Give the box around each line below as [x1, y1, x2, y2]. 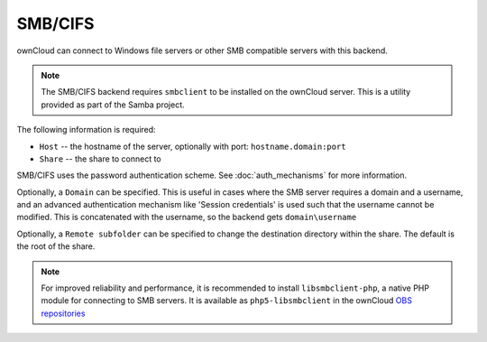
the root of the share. [16, 241, 96, 252]
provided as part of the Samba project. [41, 99, 185, 110]
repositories [41, 308, 86, 319]
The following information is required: [16, 125, 157, 135]
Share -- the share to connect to [39, 153, 161, 164]
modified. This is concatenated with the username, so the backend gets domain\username [16, 212, 357, 223]
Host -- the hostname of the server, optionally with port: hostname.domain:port [39, 141, 346, 152]
